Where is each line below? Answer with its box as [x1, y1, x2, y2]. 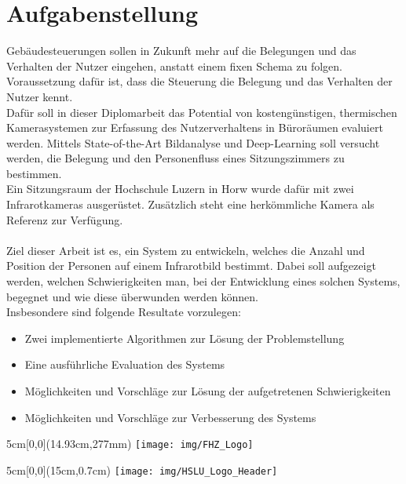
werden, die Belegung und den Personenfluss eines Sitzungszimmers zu [6, 150, 345, 166]
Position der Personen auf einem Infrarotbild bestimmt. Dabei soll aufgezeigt [6, 257, 376, 274]
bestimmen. [6, 165, 62, 181]
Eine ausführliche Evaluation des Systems [24, 356, 225, 373]
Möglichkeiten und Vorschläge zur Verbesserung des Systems [24, 409, 316, 425]
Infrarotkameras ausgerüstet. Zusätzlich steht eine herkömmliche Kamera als [6, 196, 375, 213]
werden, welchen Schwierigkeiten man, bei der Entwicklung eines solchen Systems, [6, 273, 401, 289]
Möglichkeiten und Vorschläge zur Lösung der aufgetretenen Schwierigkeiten [24, 383, 391, 398]
